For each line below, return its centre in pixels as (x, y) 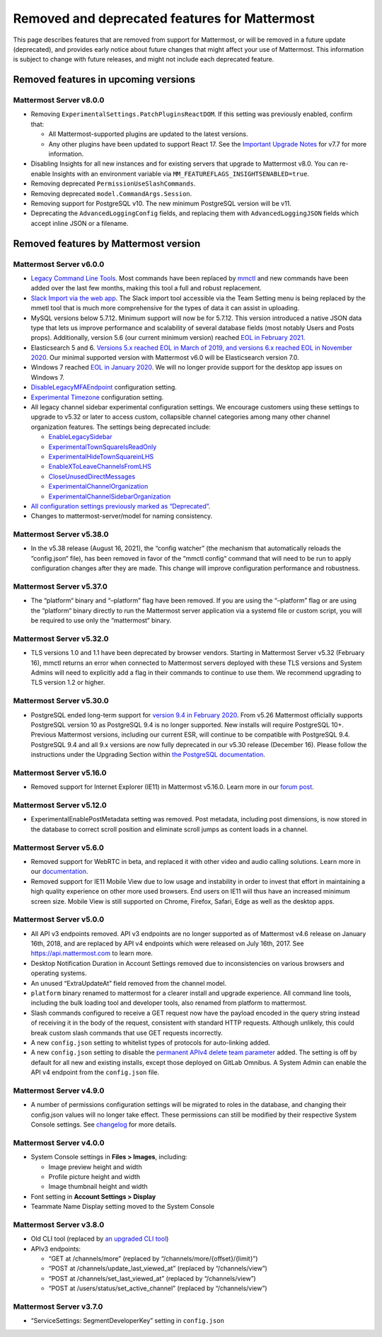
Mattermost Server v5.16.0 (60, 773)
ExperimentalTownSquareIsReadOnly (103, 447)
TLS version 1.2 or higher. (68, 683)
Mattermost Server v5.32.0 (61, 639)
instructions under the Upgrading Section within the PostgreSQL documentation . (148, 755)
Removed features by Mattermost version (107, 243)
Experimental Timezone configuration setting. (97, 397)
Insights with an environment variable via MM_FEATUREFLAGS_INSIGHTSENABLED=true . (180, 173)
